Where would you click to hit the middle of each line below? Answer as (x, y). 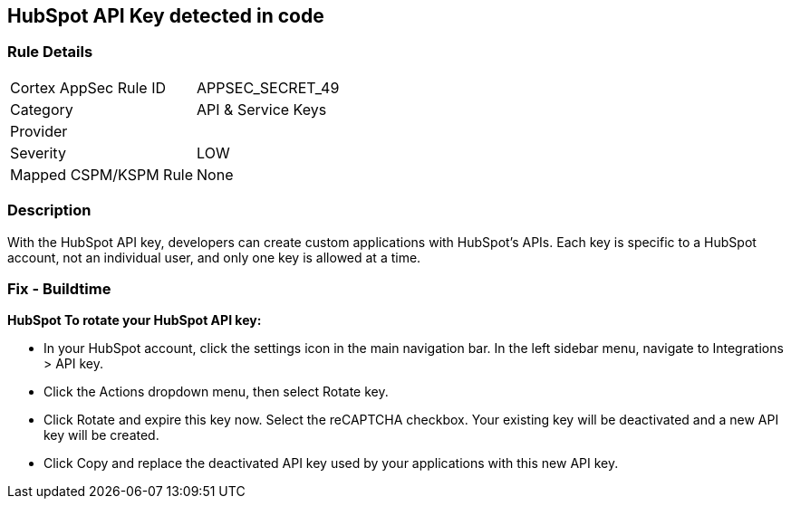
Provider (39, 131)
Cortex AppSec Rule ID (88, 87)
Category (42, 109)
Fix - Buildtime (59, 288)
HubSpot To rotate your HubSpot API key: (135, 320)
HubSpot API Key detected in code (166, 16)
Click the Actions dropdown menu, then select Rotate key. (216, 392)
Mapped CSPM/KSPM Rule (102, 174)
